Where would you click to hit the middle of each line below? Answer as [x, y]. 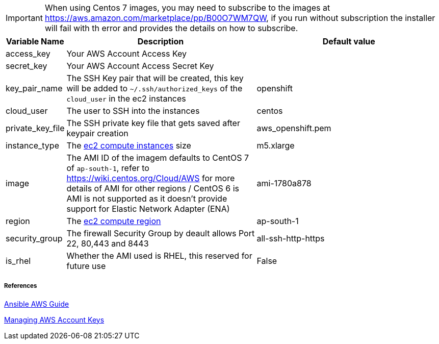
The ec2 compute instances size [129, 145]
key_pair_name [34, 88]
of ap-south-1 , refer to [108, 168]
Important [24, 18]
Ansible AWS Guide [37, 304]
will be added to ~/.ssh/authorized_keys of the [154, 88]
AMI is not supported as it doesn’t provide [147, 199]
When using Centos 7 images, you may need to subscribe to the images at [187, 8]
